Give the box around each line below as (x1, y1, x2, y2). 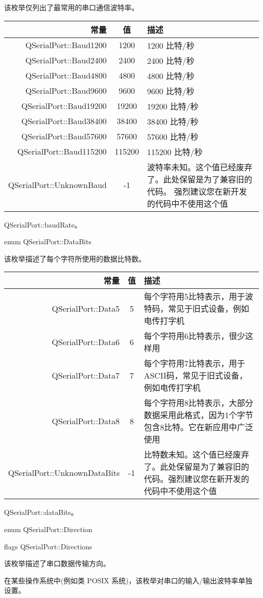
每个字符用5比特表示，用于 (144, 290, 245, 303)
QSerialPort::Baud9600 (25, 85, 107, 97)
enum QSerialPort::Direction (4, 524, 93, 534)
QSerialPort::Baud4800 (25, 69, 107, 82)
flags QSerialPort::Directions (4, 541, 93, 551)
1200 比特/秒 (147, 39, 195, 51)
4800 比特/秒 (147, 69, 195, 82)
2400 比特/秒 (147, 54, 195, 66)
